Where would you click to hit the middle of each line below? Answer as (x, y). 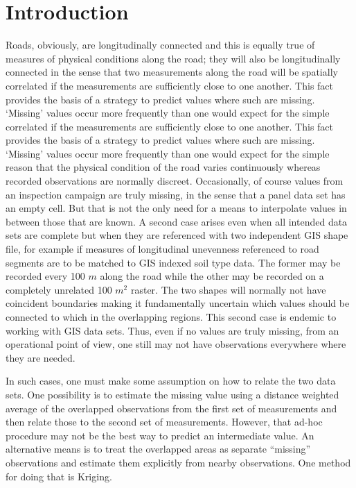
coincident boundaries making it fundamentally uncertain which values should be (178, 303)
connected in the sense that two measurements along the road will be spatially (172, 72)
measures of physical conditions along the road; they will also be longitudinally (173, 58)
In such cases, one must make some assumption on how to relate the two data (171, 381)
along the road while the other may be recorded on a (212, 276)
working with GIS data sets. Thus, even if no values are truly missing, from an (172, 330)
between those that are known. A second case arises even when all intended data (177, 221)
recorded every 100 (45, 276)
